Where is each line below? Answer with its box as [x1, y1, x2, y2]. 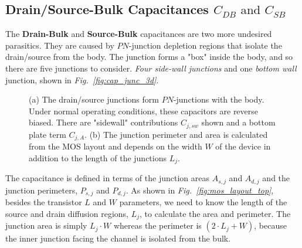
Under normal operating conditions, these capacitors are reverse [29, 104, 259, 117]
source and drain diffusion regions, [5, 207, 128, 219]
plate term [29, 128, 66, 140]
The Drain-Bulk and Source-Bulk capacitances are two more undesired [5, 28, 272, 40]
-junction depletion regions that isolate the [128, 39, 282, 51]
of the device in [215, 140, 271, 152]
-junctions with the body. [173, 93, 264, 106]
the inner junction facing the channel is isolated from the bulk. [5, 232, 231, 244]
